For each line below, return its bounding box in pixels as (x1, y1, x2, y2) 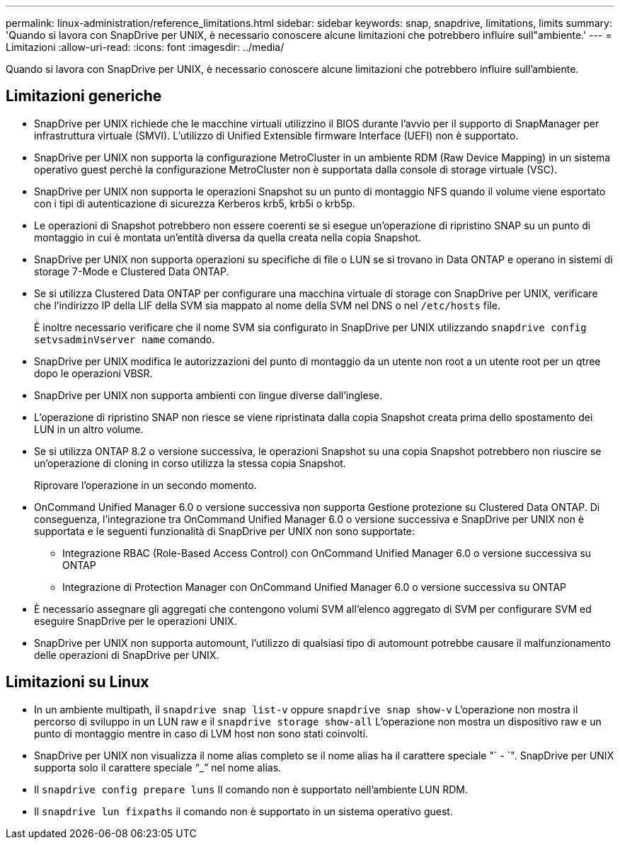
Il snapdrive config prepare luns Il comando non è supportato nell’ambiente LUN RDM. (34, 783, 468, 795)
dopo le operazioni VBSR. (34, 367, 153, 379)
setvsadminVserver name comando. (34, 333, 215, 345)
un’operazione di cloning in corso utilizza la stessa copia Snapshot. (34, 456, 346, 469)
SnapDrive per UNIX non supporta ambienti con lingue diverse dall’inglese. (34, 389, 383, 401)
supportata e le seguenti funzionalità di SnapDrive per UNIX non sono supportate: (34, 524, 415, 537)
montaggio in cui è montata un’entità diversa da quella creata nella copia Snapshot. (34, 231, 421, 243)
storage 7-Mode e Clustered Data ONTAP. (34, 265, 229, 277)
